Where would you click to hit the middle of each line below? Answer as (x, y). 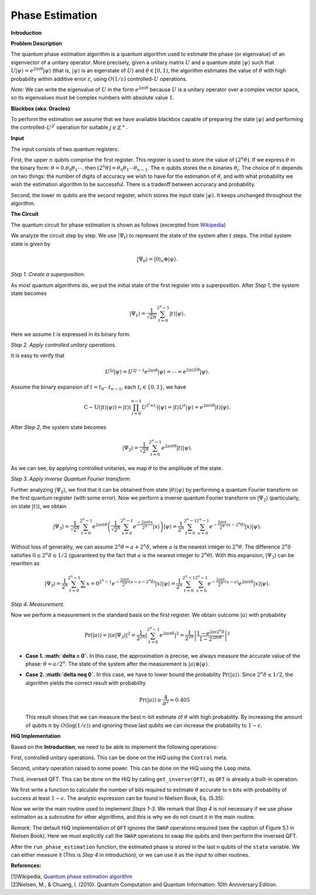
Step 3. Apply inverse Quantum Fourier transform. (71, 479)
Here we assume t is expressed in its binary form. (71, 334)
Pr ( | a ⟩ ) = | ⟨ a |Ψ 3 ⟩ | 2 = (110, 635)
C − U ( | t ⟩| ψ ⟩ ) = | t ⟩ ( (108, 407)
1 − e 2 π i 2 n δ (211, 632)
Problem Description (37, 43)
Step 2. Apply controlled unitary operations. (63, 345)
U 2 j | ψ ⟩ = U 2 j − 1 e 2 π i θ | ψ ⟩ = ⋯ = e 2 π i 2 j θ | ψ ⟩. (157, 371)
